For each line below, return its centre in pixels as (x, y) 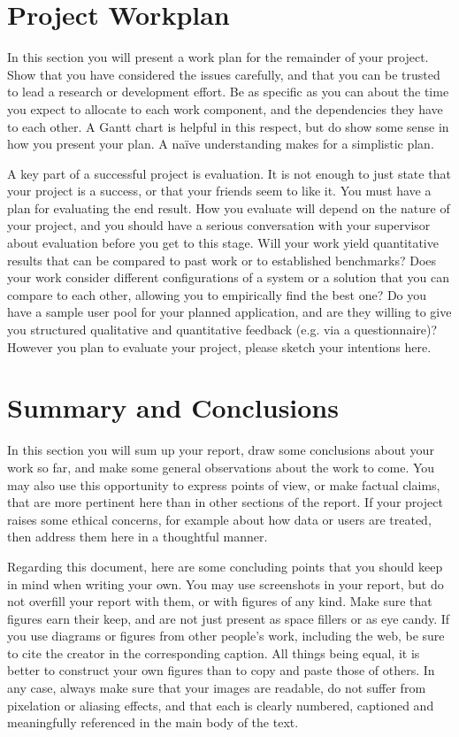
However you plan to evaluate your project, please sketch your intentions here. (219, 346)
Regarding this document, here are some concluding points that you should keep (225, 566)
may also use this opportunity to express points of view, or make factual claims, (224, 484)
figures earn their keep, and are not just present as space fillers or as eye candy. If (229, 618)
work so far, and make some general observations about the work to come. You (221, 467)
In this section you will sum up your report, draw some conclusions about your (221, 450)
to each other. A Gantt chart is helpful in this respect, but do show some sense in (228, 126)
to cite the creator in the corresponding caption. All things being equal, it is (214, 653)
